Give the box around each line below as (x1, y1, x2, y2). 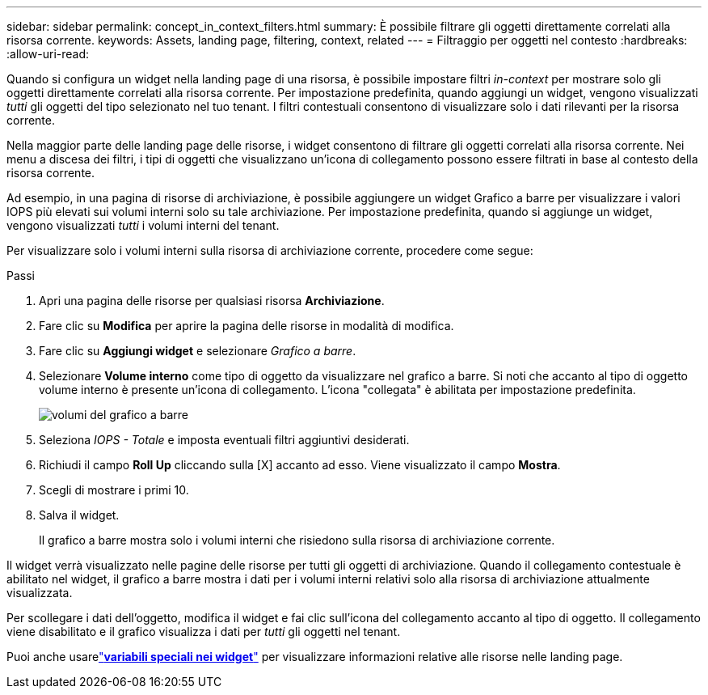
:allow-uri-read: (6, 47, 90, 61)
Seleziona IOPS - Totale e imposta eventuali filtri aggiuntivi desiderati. (39, 433, 410, 447)
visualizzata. (6, 586, 73, 600)
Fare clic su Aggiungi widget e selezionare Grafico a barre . (39, 344, 356, 358)
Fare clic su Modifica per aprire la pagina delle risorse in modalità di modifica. (39, 319, 454, 333)
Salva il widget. (39, 508, 120, 522)
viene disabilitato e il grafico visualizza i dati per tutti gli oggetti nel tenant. (6, 625, 401, 638)
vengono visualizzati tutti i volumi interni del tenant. (6, 218, 280, 232)
